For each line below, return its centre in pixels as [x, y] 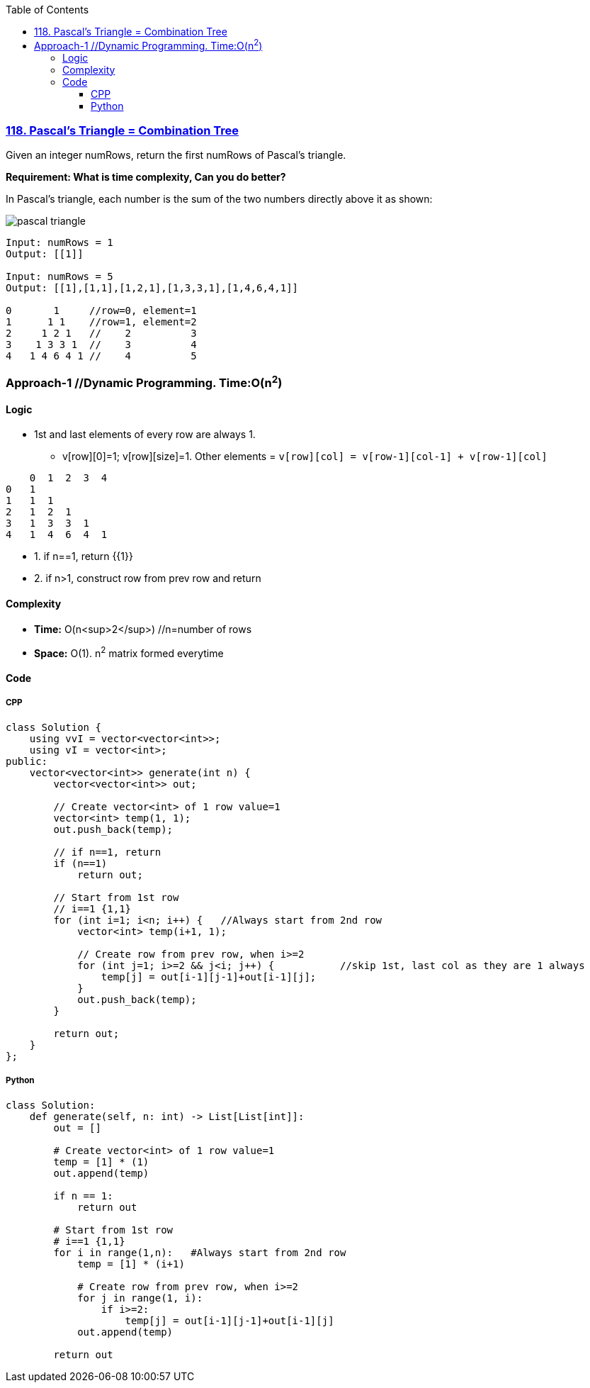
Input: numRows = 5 [59, 277]
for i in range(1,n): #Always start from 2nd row [200, 1252]
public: [27, 761]
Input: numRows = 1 [59, 243]
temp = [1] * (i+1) [131, 1264]
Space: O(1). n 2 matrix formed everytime [129, 652]
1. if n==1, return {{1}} [84, 556]
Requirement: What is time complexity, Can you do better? [146, 177]
